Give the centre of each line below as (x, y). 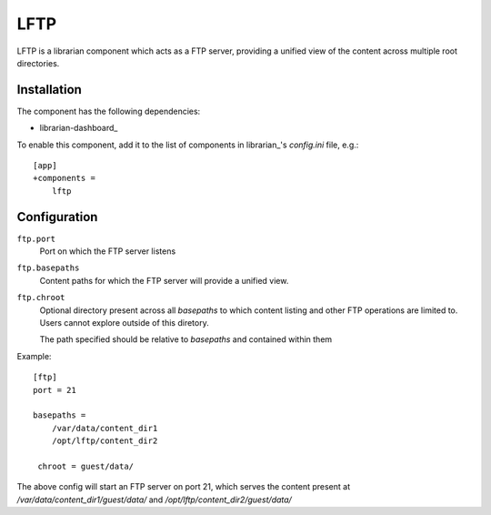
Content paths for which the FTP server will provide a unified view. (164, 280)
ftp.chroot (41, 298)
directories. (38, 63)
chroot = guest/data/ (86, 466)
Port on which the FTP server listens (108, 251)
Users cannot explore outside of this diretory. (124, 323)
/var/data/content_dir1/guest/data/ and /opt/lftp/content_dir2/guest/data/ (155, 500)
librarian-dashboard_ (79, 128)
